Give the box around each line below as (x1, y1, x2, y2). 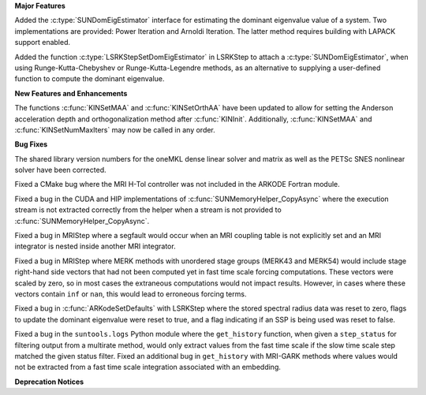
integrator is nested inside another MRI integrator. (14, 241, 177, 252)
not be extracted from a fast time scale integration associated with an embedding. (14, 363, 282, 372)
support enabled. (14, 38, 71, 47)
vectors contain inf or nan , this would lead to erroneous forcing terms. (14, 289, 247, 299)
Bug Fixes (14, 140, 48, 149)
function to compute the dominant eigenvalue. (14, 74, 165, 84)
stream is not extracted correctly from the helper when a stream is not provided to (14, 205, 282, 214)
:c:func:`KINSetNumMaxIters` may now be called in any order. (14, 125, 216, 134)
